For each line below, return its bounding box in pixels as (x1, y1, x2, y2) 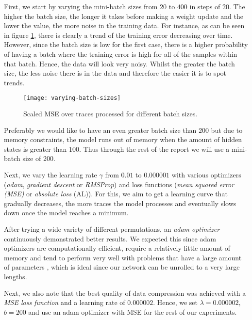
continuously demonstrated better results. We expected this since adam (4, 233, 216, 243)
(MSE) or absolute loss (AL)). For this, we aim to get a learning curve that (4, 189, 228, 199)
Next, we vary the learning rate (4, 169, 97, 179)
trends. (4, 77, 25, 87)
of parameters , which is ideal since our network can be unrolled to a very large (4, 262, 240, 272)
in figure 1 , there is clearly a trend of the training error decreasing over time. (4, 30, 233, 40)
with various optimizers (171, 169, 241, 179)
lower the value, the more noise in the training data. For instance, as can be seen (4, 20, 245, 31)
